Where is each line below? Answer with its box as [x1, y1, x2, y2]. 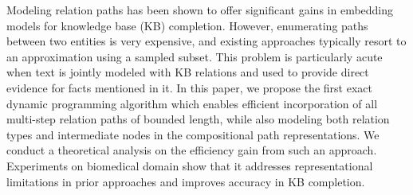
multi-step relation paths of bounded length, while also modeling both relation [6, 111, 390, 127]
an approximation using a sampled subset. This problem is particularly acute [6, 48, 383, 64]
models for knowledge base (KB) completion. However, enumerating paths [6, 17, 368, 33]
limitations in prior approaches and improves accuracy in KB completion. [6, 173, 365, 189]
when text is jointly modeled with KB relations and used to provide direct [6, 64, 369, 80]
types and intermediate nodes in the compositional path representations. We [6, 126, 380, 142]
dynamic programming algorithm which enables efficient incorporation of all [6, 95, 378, 111]
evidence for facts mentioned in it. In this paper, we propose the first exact [6, 79, 372, 96]
